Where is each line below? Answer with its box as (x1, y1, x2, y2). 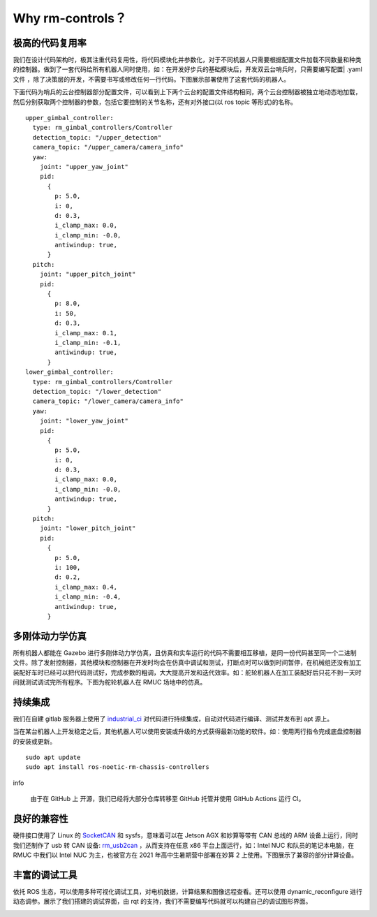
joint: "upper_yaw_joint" (39, 163, 129, 170)
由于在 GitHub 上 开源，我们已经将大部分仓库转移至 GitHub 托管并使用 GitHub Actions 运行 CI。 (30, 795, 305, 803)
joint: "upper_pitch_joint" (39, 270, 136, 279)
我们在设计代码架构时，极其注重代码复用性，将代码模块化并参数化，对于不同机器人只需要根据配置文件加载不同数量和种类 (13, 56, 362, 64)
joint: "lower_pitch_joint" (39, 524, 136, 532)
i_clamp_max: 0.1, (54, 329, 118, 337)
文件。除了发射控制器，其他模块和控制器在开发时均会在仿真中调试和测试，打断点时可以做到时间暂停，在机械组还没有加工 (13, 659, 362, 667)
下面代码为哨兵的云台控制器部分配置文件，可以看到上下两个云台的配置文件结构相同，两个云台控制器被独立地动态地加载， (13, 88, 362, 96)
